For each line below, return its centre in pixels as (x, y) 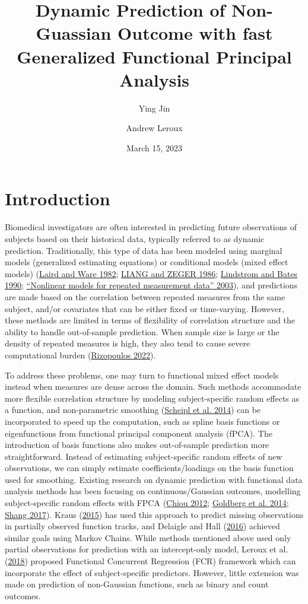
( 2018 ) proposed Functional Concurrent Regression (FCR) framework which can (150, 561)
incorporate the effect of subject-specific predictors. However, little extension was (152, 572)
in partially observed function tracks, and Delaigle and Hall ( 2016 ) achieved (142, 526)
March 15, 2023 (154, 147)
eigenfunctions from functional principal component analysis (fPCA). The (139, 433)
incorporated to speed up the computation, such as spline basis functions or (142, 421)
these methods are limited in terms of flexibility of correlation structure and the (150, 320)
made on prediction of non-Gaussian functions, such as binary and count (137, 584)
